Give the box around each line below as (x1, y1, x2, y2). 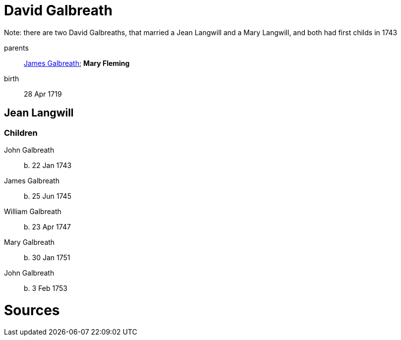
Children (4, 127, 38, 138)
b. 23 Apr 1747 (24, 222, 71, 231)
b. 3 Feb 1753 (24, 283, 67, 292)
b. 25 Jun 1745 (24, 191, 71, 200)
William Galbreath (4, 207, 61, 216)
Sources (4, 301, 60, 319)
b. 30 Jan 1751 (24, 253, 70, 262)
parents (4, 43, 29, 52)
